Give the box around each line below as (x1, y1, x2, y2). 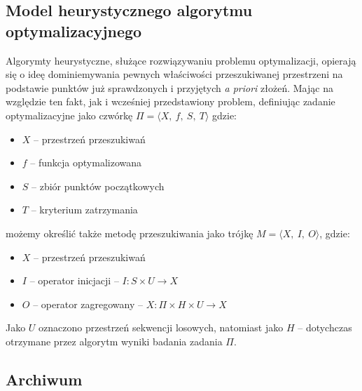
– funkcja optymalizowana (30, 155, 142, 170)
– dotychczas (298, 320, 352, 335)
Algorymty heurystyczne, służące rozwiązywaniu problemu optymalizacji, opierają (6, 53, 356, 67)
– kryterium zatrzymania (31, 202, 138, 217)
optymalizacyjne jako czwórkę (6, 107, 133, 122)
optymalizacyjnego (6, 20, 142, 41)
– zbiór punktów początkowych (32, 178, 165, 193)
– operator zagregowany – (33, 296, 143, 311)
